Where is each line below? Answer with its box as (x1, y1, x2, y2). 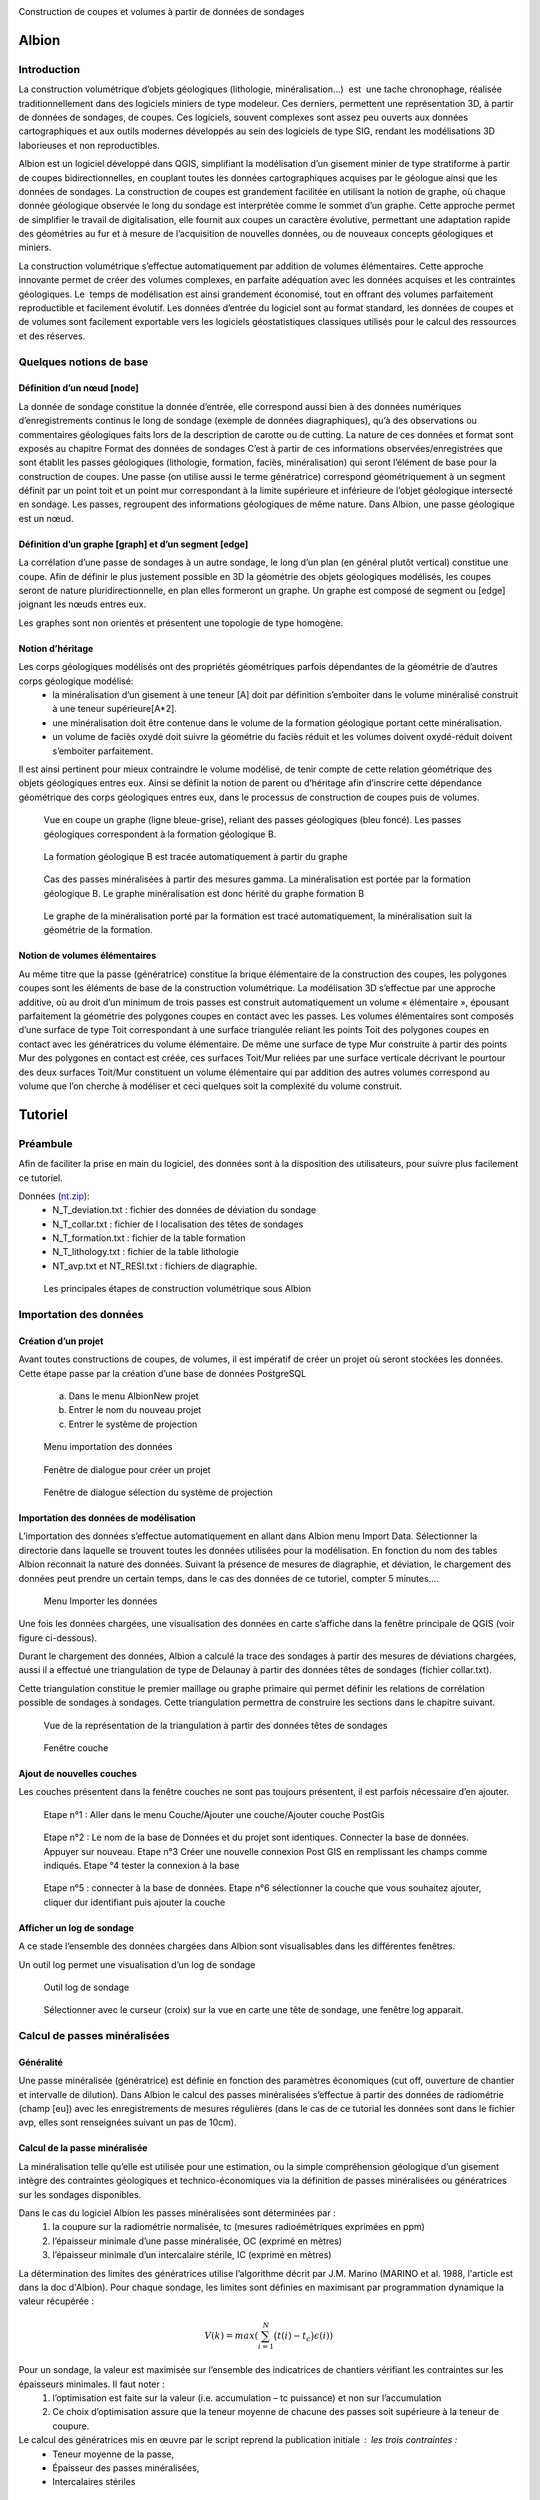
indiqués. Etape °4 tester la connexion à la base (43, 1859, 240, 1871)
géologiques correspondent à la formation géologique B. (43, 828, 277, 840)
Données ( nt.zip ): (18, 1190, 90, 1202)
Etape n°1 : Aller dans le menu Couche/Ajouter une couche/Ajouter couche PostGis (43, 1808, 385, 1820)
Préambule (18, 1136, 73, 1150)
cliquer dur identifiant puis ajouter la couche (43, 1896, 226, 1908)
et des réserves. (18, 330, 86, 342)
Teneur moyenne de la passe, (52, 2448, 175, 2460)
